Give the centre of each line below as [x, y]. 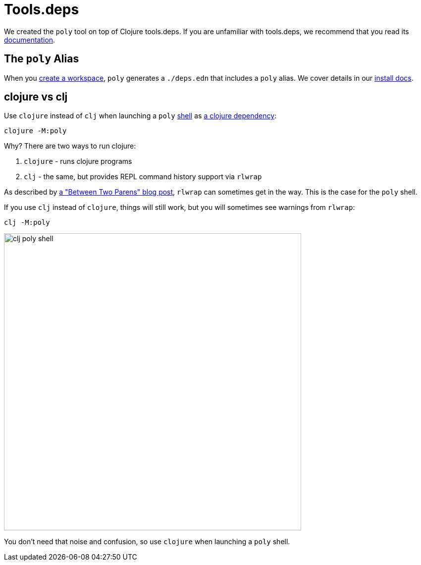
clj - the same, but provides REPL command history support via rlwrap [143, 177]
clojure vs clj [36, 97]
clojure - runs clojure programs [78, 161]
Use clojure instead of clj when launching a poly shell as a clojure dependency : [140, 116]
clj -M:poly [27, 223]
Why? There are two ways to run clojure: [70, 146]
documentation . [30, 40]
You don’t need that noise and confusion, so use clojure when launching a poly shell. [147, 542]
